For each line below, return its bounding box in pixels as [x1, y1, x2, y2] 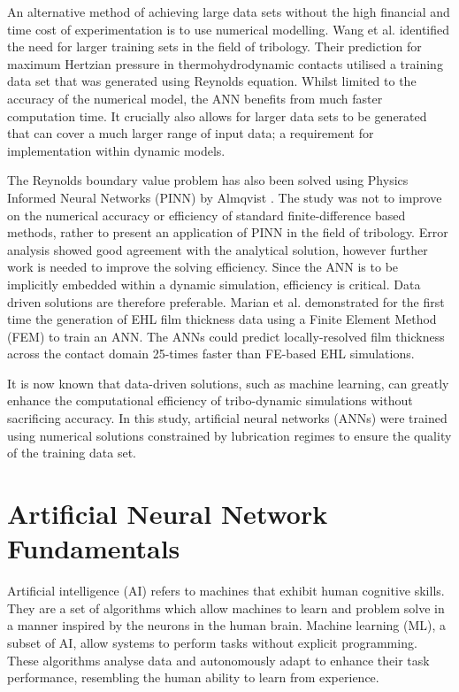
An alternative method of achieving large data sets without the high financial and [7, 3, 450, 20]
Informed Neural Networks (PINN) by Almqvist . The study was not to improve [7, 188, 442, 206]
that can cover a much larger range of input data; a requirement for [7, 124, 374, 142]
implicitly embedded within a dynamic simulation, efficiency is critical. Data [7, 274, 421, 293]
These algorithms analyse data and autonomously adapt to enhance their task [7, 650, 430, 669]
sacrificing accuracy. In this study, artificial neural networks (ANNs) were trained [7, 409, 448, 427]
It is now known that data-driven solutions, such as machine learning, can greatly [7, 373, 449, 392]
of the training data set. [7, 443, 136, 462]
